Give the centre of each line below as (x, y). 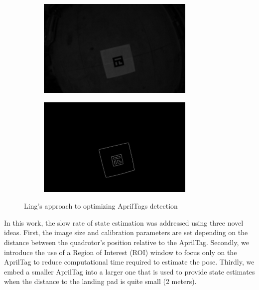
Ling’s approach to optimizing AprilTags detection (101, 206)
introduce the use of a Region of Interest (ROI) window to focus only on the (121, 252)
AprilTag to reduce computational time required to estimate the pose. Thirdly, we (129, 262)
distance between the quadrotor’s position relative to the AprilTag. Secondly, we (127, 242)
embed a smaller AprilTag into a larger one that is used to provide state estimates (129, 271)
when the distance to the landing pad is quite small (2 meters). (100, 281)
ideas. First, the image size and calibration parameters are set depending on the (126, 232)
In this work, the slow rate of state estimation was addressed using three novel (124, 222)
